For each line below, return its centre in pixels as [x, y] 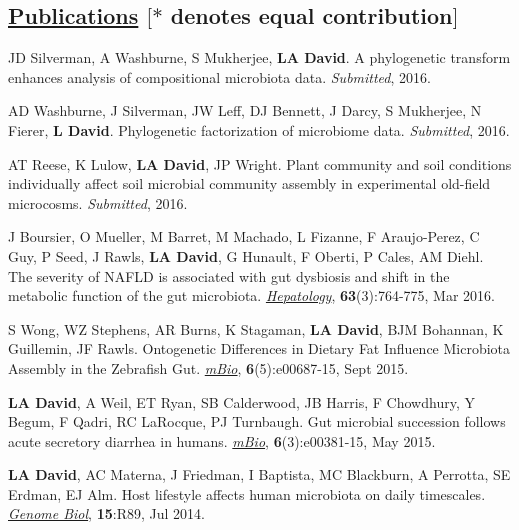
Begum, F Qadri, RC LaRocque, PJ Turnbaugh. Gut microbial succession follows [257, 421]
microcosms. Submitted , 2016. [98, 202]
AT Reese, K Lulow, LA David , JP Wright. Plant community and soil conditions [260, 163]
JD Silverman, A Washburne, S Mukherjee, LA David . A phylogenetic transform [259, 57]
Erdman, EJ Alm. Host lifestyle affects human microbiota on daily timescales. [247, 493]
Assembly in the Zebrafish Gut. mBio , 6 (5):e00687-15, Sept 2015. [208, 367]
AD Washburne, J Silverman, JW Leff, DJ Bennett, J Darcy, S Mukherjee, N [245, 110]
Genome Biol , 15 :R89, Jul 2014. [106, 513]
